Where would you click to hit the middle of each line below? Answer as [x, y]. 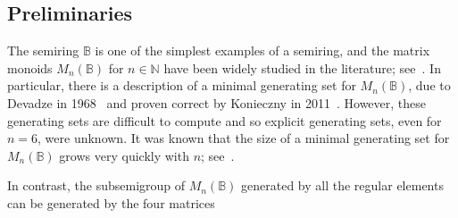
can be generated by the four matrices [111, 202]
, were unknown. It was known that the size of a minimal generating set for [244, 138]
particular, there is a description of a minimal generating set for [182, 85]
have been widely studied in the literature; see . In [302, 67]
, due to [429, 85]
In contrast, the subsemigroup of [96, 185]
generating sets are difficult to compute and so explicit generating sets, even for [225, 120]
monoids [30, 67]
